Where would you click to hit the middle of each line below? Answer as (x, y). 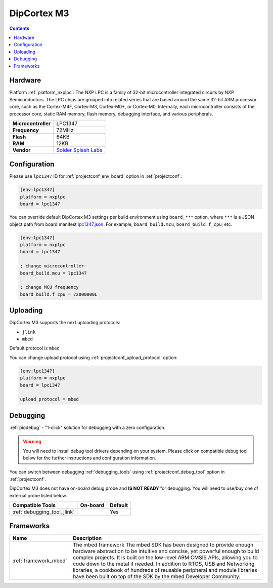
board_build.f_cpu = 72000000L (59, 294)
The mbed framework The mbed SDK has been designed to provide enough (163, 545)
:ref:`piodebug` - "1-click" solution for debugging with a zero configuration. (87, 427)
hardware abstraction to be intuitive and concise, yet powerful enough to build (166, 551)
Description (87, 538)
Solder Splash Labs (79, 150)
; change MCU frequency (50, 287)
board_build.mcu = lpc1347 (53, 273)
